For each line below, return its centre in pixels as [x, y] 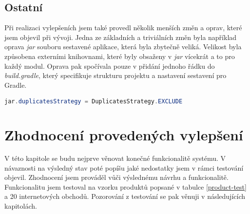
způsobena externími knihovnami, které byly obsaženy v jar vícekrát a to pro [120, 56]
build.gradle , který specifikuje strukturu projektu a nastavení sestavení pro [115, 75]
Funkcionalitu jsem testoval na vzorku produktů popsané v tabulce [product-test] [125, 186]
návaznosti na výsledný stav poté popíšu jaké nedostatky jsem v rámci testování [124, 167]
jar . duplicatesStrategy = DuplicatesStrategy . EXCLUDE [94, 102]
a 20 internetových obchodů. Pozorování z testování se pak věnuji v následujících [125, 196]
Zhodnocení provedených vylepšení [124, 135]
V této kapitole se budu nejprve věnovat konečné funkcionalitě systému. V [115, 158]
